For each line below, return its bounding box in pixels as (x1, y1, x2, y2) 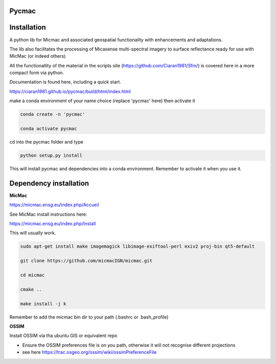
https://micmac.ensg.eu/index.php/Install (9, 221, 96, 227)
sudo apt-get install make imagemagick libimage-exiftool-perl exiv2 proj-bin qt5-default (20, 244, 255, 250)
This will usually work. (9, 230, 56, 236)
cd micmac (20, 272, 45, 278)
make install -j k (20, 301, 66, 306)
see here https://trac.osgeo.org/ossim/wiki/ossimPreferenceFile (22, 349, 157, 355)
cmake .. (20, 286, 42, 292)
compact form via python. (9, 69, 64, 76)
